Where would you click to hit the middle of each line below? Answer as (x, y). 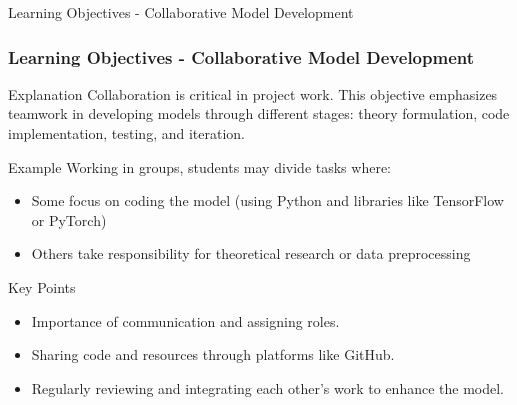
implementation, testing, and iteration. (126, 133)
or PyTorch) (69, 219)
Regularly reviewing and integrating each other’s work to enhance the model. (267, 387)
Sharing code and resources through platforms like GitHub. (213, 354)
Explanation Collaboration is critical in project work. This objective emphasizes (253, 93)
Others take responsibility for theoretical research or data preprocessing (251, 253)
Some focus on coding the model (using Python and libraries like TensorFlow (267, 200)
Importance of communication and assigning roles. (185, 320)
